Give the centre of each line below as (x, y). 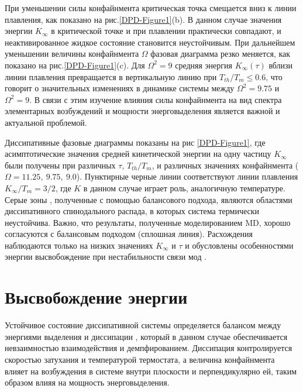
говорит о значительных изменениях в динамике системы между (120, 88)
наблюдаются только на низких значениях (79, 245)
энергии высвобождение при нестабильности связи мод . (106, 257)
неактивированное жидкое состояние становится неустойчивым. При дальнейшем (150, 42)
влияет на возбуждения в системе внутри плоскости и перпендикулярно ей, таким (151, 371)
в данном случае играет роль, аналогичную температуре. (184, 188)
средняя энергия (204, 65)
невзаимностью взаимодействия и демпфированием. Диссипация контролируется (149, 348)
